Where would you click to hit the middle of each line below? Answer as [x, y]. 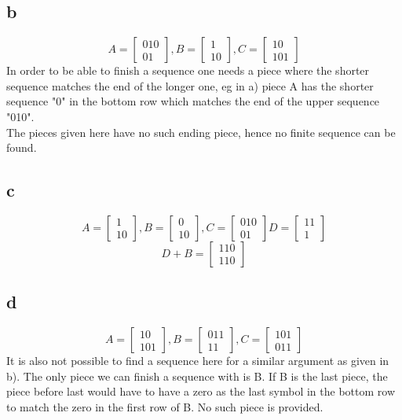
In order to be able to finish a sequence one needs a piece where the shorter [188, 70]
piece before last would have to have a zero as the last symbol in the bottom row [201, 391]
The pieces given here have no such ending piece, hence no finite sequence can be [201, 132]
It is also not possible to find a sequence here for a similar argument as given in [198, 361]
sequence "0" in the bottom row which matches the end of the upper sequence [193, 101]
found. [22, 147]
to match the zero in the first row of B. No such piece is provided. [165, 406]
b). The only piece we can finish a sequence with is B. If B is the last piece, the [197, 376]
